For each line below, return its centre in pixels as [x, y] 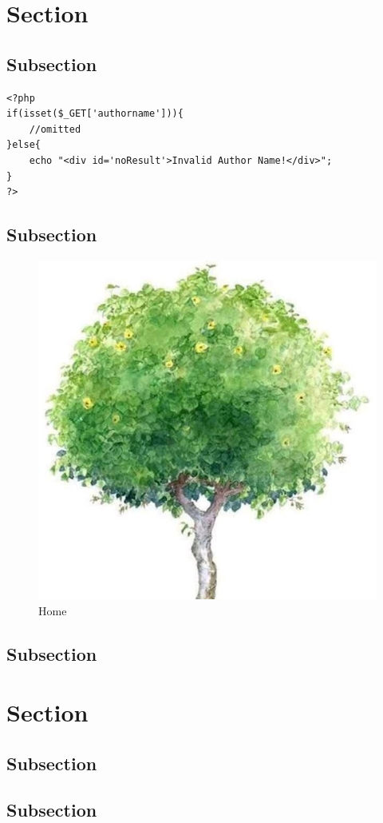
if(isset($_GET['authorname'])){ [95, 114]
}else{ [24, 145]
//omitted [55, 129]
